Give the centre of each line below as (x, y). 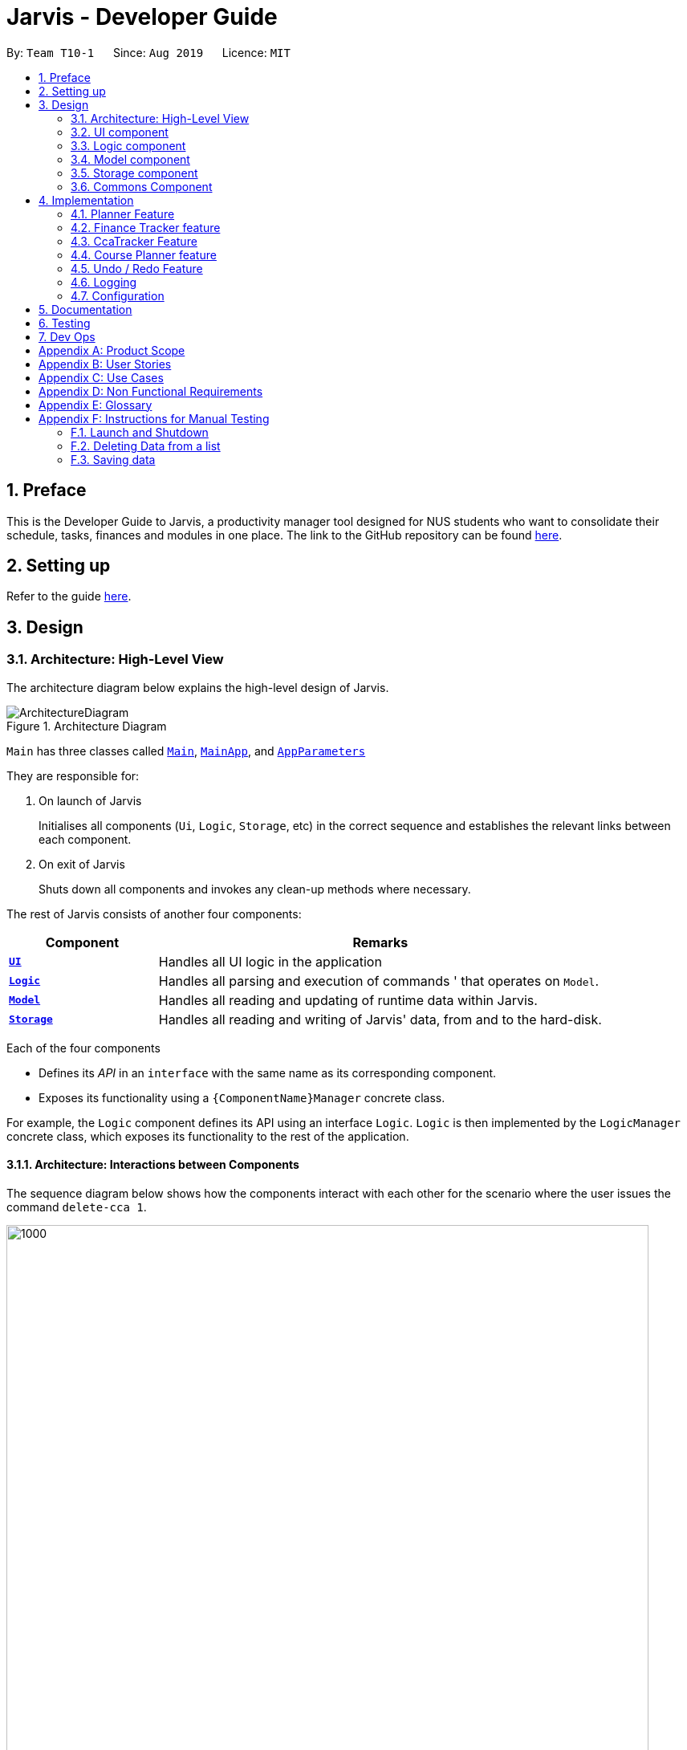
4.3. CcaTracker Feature (134, 241)
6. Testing (65, 323)
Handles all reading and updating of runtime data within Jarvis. (348, 1000)
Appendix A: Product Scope (112, 350)
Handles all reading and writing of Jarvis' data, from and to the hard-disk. (380, 1019)
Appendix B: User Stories (105, 364)
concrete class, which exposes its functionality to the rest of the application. (208, 1136)
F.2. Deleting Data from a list (146, 446)
